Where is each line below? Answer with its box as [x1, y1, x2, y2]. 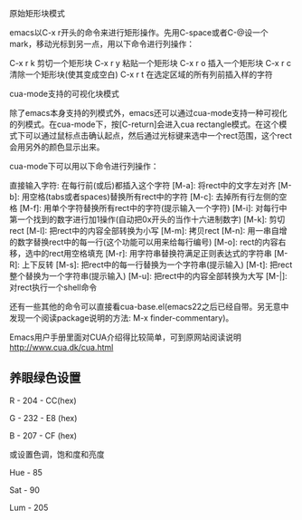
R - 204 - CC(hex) [9, 395, 77, 406]
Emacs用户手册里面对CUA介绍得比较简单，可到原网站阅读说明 [9, 332, 241, 342]
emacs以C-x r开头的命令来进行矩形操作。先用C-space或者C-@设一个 [9, 27, 269, 38]
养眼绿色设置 [9, 371, 81, 386]
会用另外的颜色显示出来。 [9, 141, 105, 152]
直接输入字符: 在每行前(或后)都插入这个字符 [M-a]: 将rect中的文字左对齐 [9, 180, 277, 190]
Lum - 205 [9, 502, 49, 513]
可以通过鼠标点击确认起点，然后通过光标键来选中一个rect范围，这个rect [24, 130, 292, 140]
